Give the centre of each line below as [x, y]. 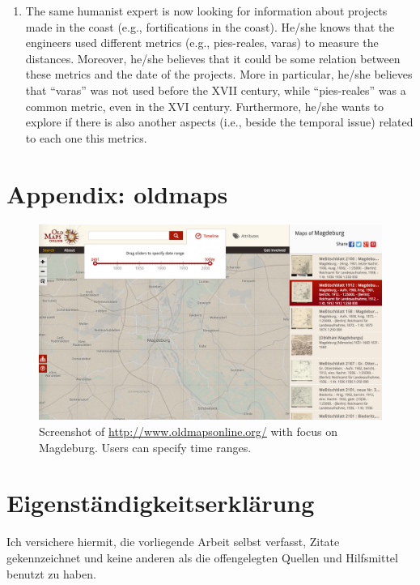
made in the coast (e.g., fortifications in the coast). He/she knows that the [210, 26]
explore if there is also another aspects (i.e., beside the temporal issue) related [219, 122]
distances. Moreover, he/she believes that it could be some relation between [213, 58]
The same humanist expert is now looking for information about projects [206, 11]
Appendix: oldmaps [117, 193]
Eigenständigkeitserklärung [161, 503]
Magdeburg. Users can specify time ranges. [145, 447]
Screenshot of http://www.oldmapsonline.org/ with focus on [189, 431]
